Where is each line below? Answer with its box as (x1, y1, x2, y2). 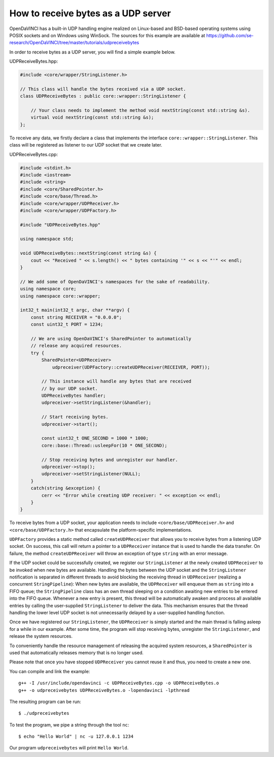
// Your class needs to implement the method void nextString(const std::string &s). (30, 107, 251, 113)
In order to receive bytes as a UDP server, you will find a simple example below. (9, 49, 176, 55)
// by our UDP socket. (41, 386, 98, 391)
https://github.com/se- (206, 32, 254, 38)
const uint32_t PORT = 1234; (30, 322, 104, 328)
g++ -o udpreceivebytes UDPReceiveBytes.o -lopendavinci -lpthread (18, 687, 190, 693)
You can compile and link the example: (9, 668, 90, 674)
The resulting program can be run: (9, 698, 81, 705)
